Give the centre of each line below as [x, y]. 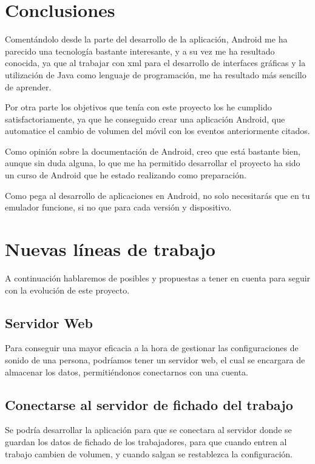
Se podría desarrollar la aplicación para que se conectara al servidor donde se [148, 430]
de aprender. [28, 86]
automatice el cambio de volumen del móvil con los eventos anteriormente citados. [157, 131]
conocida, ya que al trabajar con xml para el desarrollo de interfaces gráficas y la [155, 63]
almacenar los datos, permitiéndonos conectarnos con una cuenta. [127, 372]
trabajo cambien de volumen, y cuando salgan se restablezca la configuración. [149, 453]
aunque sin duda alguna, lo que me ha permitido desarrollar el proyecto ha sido [153, 163]
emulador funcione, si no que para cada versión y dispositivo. [118, 207]
